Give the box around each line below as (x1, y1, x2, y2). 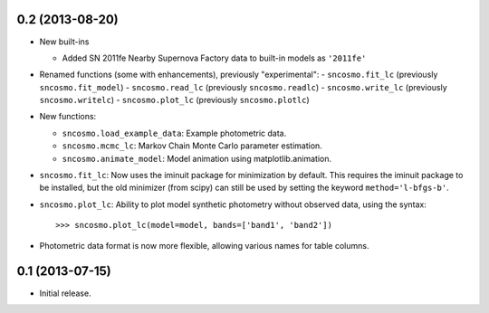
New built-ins (39, 36, 90, 47)
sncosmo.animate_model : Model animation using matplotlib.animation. (62, 153, 332, 164)
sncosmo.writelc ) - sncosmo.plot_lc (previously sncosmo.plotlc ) (39, 95, 310, 106)
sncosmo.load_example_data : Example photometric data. (62, 128, 287, 138)
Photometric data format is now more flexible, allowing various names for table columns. (39, 240, 369, 251)
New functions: (39, 111, 97, 122)
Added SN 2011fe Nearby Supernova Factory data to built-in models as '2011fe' (62, 52, 367, 63)
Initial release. (39, 288, 91, 299)
